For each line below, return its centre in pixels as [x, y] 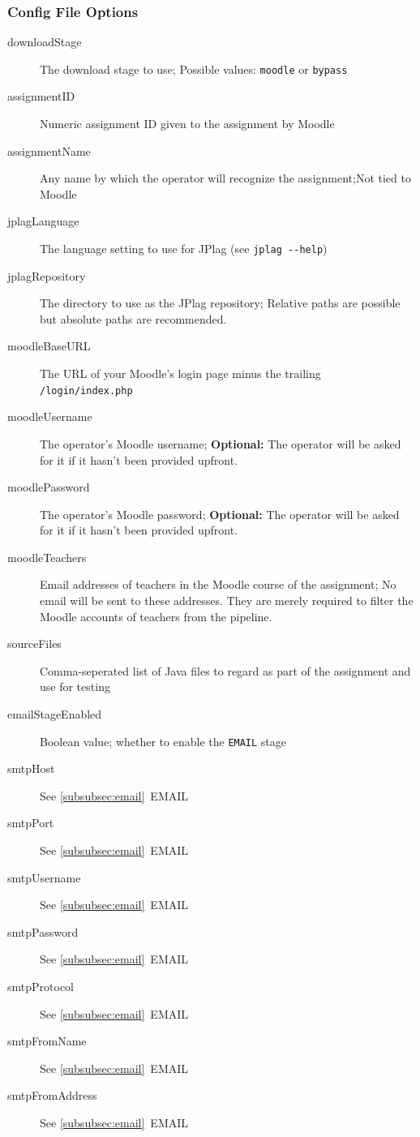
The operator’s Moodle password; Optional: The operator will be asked [220, 514]
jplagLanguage [43, 221]
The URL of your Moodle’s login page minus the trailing [180, 373]
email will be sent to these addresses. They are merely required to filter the [227, 601]
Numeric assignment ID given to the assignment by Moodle [187, 124]
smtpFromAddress [52, 1095]
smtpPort [31, 823]
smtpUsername [44, 877]
